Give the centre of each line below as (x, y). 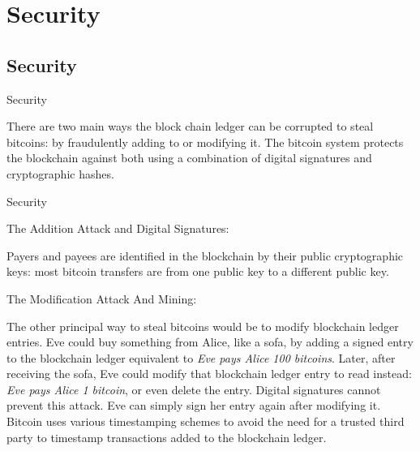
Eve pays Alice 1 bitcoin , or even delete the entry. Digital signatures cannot (194, 389)
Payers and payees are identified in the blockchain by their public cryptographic (205, 255)
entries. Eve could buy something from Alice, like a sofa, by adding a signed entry (210, 342)
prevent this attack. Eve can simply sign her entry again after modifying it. (194, 405)
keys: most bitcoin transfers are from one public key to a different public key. (198, 271)
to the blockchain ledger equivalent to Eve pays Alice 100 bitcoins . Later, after (201, 357)
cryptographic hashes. (60, 173)
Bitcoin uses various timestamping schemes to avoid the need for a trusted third (206, 421)
